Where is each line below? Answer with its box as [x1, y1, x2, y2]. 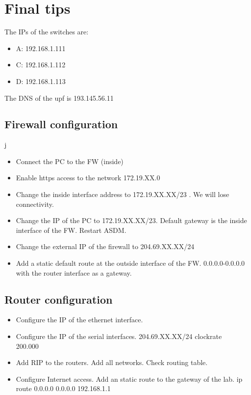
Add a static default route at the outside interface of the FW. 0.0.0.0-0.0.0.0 [16, 258, 245, 268]
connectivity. [16, 198, 54, 209]
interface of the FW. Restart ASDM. [16, 225, 126, 235]
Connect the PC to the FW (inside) [16, 156, 124, 166]
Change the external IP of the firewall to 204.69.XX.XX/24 [16, 241, 195, 252]
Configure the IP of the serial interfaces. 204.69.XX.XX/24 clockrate [16, 331, 222, 341]
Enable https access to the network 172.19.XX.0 [16, 172, 160, 183]
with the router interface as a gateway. [16, 267, 132, 278]
